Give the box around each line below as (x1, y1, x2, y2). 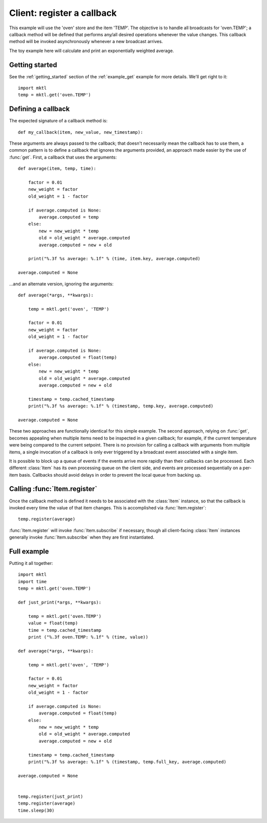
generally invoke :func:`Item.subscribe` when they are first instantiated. (9, 534, 154, 540)
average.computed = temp (39, 215, 99, 220)
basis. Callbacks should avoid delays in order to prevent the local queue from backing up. (19, 472, 202, 478)
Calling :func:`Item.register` (9, 485, 97, 493)
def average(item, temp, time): (18, 166, 96, 171)
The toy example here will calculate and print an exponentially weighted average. (9, 48, 174, 54)
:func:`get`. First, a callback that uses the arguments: (9, 154, 117, 160)
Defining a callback (9, 105, 70, 113)
